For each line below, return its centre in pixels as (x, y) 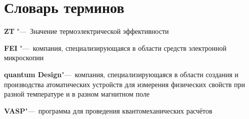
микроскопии (24, 58)
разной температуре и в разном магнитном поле (77, 94)
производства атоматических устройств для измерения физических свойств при (125, 84)
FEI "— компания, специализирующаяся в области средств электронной (115, 48)
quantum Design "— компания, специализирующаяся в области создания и (121, 74)
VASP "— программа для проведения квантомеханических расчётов (108, 110)
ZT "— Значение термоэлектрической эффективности (86, 31)
